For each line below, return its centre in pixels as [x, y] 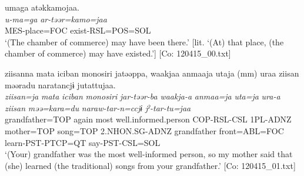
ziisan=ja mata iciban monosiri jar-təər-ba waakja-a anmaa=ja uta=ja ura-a [143, 96]
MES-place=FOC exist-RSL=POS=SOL [78, 30]
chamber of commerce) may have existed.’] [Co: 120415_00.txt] [118, 53]
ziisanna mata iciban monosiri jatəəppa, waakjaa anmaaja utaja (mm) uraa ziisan [152, 73]
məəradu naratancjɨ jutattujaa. [60, 84]
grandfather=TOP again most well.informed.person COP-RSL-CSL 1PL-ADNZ [148, 119]
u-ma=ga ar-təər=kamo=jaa [56, 19]
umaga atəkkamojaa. [42, 7]
